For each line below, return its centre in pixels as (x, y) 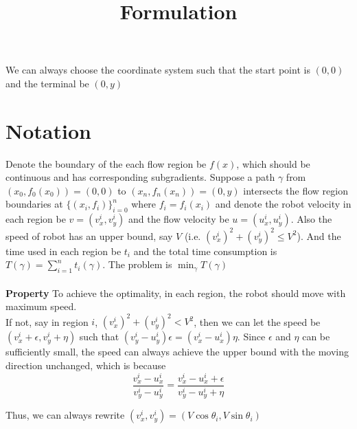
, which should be (273, 163)
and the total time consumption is (205, 251)
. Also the (311, 219)
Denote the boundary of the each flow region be (106, 163)
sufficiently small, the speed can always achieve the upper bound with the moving (177, 352)
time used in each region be (64, 251)
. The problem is (137, 264)
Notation (48, 130)
